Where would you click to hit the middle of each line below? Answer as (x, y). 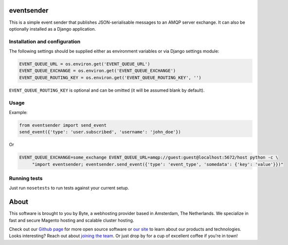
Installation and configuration (45, 41)
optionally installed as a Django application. (53, 29)
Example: (18, 112)
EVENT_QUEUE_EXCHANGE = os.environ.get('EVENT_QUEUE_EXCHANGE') (98, 71)
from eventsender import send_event (63, 125)
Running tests (26, 179)
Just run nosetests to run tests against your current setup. (69, 188)
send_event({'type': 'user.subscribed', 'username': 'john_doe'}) (100, 132)
